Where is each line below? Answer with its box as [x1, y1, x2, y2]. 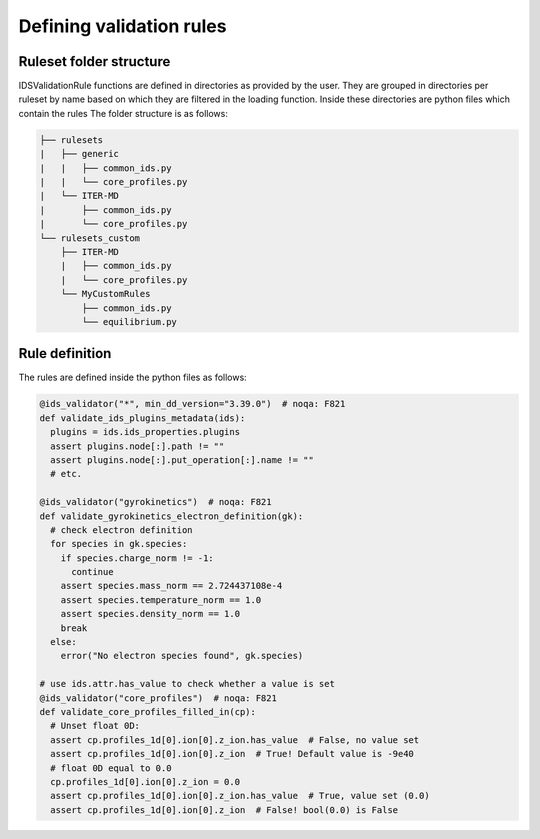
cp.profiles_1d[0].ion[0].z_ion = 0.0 [50, 776, 240, 787]
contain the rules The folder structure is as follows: [18, 107, 229, 119]
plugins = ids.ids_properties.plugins [50, 426, 240, 438]
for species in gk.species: [50, 538, 188, 550]
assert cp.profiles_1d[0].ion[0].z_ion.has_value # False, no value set [50, 734, 420, 745]
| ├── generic [39, 148, 120, 160]
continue [71, 566, 114, 578]
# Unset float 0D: [50, 720, 140, 732]
